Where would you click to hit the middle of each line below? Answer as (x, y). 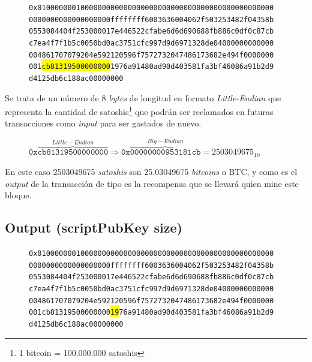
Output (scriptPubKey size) (94, 227)
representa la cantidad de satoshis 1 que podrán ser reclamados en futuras (139, 111)
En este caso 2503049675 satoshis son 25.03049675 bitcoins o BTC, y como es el (151, 172)
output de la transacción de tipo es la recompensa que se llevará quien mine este (152, 183)
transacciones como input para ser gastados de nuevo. (103, 123)
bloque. (18, 195)
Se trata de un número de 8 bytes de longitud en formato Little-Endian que (143, 97)
